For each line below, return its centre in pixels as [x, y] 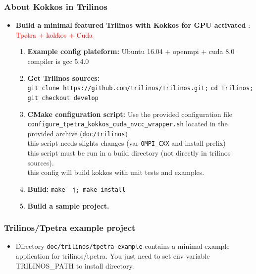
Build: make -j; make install [77, 189]
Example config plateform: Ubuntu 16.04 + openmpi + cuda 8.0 [131, 51]
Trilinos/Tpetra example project [70, 228]
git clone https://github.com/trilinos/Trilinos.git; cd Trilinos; [140, 88]
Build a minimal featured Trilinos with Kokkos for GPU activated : [133, 25]
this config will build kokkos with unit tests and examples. [116, 172]
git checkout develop [63, 98]
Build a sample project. [68, 205]
